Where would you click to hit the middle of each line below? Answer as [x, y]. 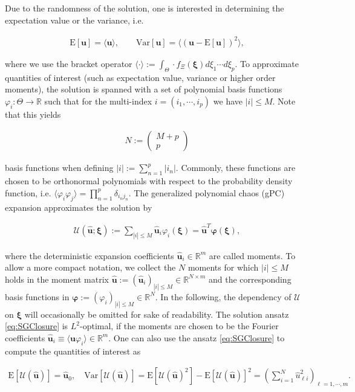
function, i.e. [28, 192]
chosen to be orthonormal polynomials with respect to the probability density [149, 181]
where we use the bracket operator [69, 63]
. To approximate [267, 63]
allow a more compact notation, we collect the [90, 267]
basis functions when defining [59, 168]
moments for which [223, 267]
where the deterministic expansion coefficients [90, 255]
